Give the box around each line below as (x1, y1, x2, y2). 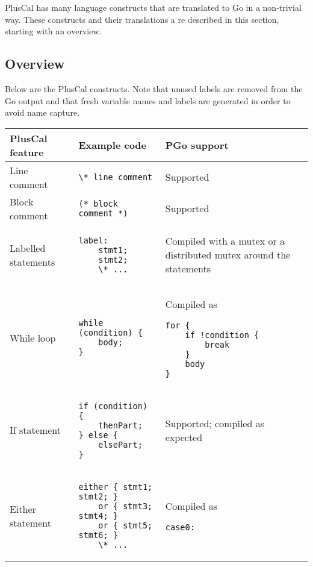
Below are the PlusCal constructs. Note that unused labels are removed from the (5, 82, 303, 95)
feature (10, 145, 44, 159)
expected (165, 430, 203, 444)
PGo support (165, 138, 229, 152)
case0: (165, 522, 195, 533)
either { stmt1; (78, 481, 153, 492)
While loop (10, 330, 56, 345)
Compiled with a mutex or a (165, 234, 285, 248)
